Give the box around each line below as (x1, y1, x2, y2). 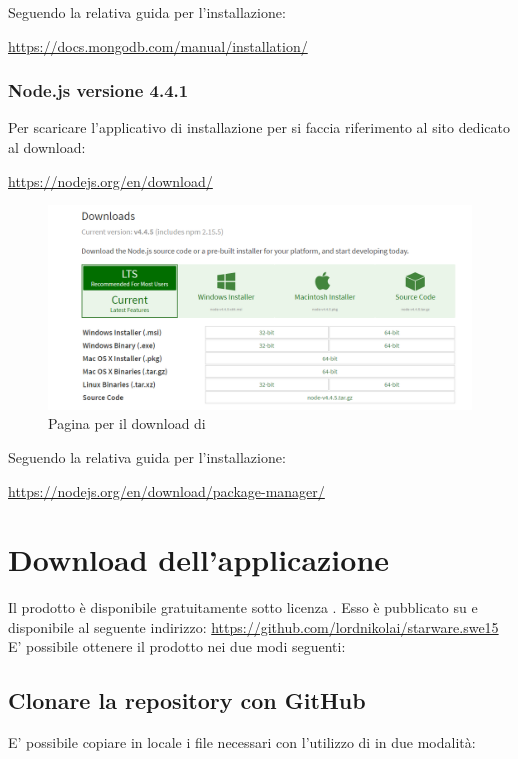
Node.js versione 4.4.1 (8, 78, 189, 103)
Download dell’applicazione (8, 539, 390, 580)
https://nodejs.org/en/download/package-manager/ (8, 480, 325, 501)
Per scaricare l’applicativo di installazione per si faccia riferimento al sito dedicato (8, 117, 511, 138)
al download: (8, 137, 86, 157)
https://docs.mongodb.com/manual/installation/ (8, 35, 308, 56)
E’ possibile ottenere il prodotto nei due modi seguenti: (8, 636, 346, 657)
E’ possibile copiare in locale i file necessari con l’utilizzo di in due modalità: (8, 732, 476, 753)
